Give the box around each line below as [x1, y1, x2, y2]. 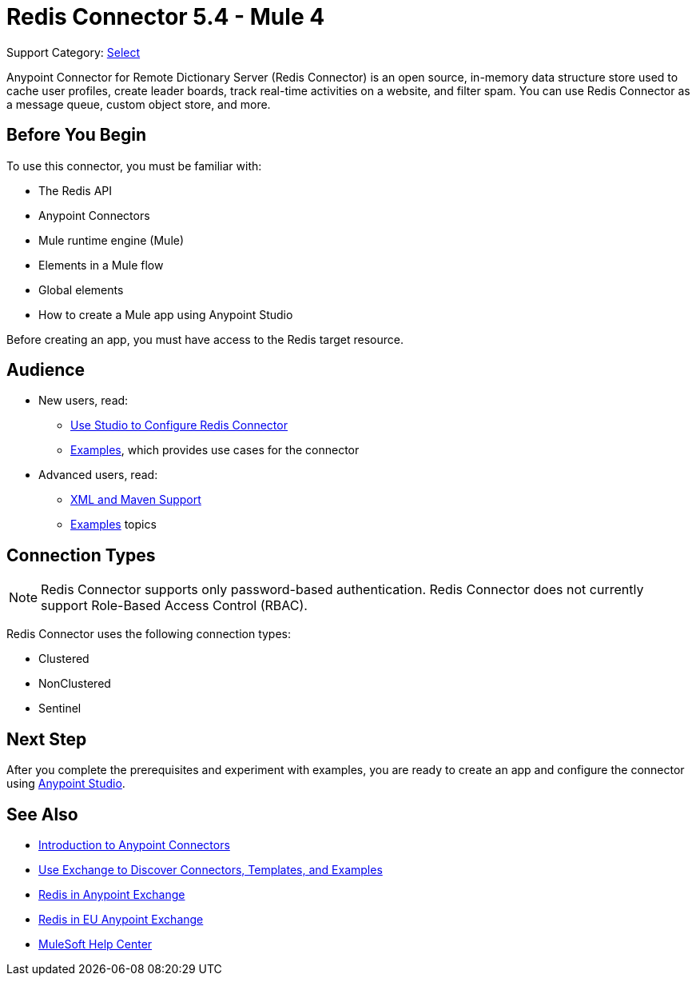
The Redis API [38, 183, 113, 198]
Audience [6, 360, 86, 381]
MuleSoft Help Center [38, 936, 153, 951]
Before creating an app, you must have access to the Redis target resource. [6, 332, 404, 346]
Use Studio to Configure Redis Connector [70, 418, 288, 433]
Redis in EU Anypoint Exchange [38, 912, 204, 926]
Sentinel [38, 701, 82, 716]
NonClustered [38, 677, 111, 691]
